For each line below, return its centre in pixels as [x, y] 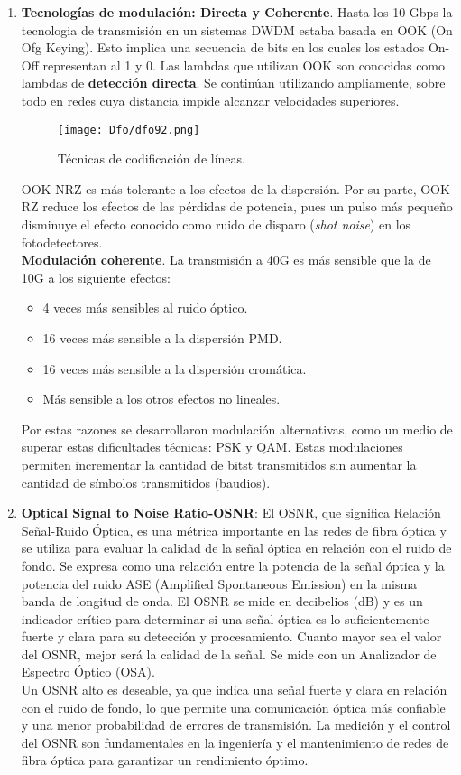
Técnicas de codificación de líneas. [151, 159]
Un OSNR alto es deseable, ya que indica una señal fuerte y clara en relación [234, 690]
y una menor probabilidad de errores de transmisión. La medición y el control [236, 725]
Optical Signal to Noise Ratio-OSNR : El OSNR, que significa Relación [231, 513]
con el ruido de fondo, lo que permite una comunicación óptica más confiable [233, 707]
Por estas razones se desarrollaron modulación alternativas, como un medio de [237, 429]
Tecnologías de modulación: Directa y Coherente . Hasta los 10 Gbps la [237, 12]
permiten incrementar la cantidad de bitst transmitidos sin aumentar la [219, 464]
